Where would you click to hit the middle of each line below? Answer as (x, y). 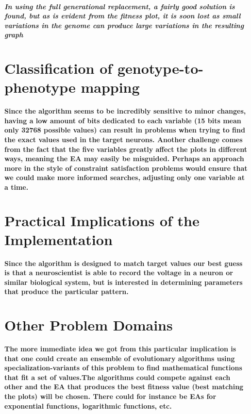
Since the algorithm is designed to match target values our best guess (124, 263)
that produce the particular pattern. (67, 291)
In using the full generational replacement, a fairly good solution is (120, 6)
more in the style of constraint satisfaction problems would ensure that (126, 168)
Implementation (59, 239)
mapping (110, 87)
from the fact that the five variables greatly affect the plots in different (126, 149)
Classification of (59, 68)
